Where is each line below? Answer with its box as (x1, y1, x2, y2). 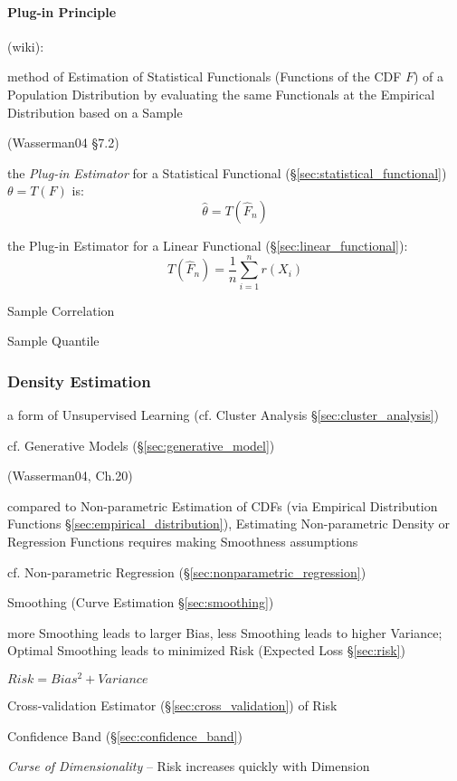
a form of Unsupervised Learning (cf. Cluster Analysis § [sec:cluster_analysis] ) (7, 405, 439, 424)
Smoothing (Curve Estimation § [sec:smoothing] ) (7, 593, 274, 612)
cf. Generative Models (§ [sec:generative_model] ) (7, 435, 275, 454)
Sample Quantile (7, 331, 100, 350)
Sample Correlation (7, 300, 115, 319)
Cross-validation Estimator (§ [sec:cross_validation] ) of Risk (7, 696, 338, 715)
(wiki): (7, 36, 44, 55)
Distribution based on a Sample (7, 102, 183, 121)
